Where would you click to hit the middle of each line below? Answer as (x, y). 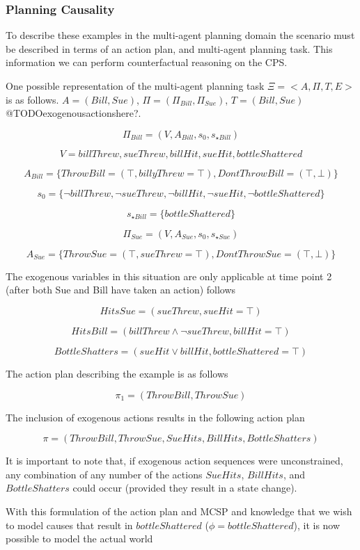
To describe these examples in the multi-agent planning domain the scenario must (180, 35)
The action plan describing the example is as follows (117, 373)
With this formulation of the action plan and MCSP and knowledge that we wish (179, 511)
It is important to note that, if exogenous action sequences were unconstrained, (174, 461)
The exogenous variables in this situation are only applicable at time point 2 (169, 276)
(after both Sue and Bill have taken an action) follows (121, 290)
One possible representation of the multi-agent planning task (135, 86)
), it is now (317, 525)
